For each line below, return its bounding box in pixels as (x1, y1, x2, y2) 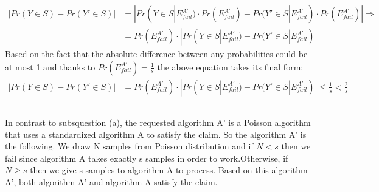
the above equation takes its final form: (157, 60, 304, 73)
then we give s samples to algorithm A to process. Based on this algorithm (30, 163, 308, 176)
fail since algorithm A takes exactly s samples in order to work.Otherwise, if (5, 151, 288, 164)
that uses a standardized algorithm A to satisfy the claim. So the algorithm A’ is (5, 128, 307, 140)
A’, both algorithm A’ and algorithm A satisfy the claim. (5, 176, 218, 188)
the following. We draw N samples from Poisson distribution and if (5, 140, 254, 153)
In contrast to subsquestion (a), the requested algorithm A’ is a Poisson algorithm (5, 116, 311, 129)
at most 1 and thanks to (5, 60, 96, 73)
